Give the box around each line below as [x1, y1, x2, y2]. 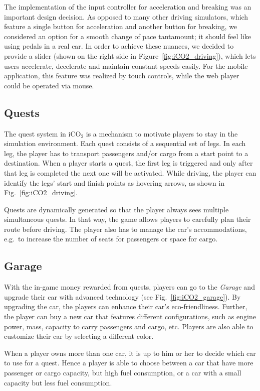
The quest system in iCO [4, 128, 81, 139]
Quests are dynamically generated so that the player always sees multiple [4, 204, 229, 214]
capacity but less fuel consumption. [4, 377, 112, 387]
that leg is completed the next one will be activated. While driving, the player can [4, 167, 256, 178]
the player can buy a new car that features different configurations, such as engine [4, 311, 256, 322]
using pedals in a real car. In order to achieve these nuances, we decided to [4, 41, 234, 51]
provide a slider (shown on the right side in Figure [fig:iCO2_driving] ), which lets [4, 50, 256, 61]
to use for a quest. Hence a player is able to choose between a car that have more [4, 357, 253, 368]
